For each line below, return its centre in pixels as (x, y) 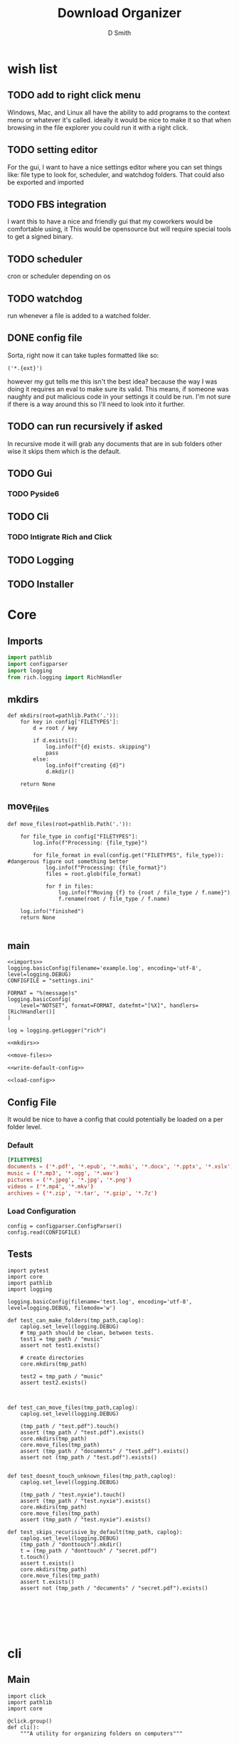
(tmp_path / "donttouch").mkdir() (71, 1544)
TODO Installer (41, 585)
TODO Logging (41, 560)
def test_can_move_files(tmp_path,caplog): (73, 1407)
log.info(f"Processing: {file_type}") (90, 843)
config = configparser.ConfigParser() (65, 1226)
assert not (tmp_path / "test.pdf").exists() (89, 1457)
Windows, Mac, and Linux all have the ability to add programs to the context (119, 112)
